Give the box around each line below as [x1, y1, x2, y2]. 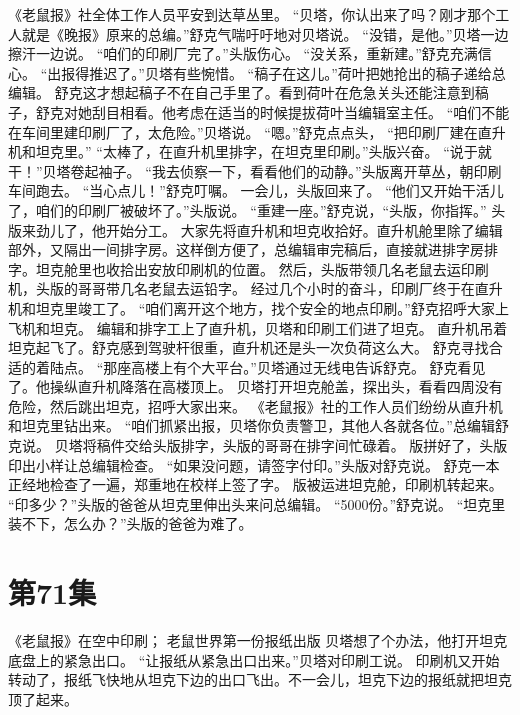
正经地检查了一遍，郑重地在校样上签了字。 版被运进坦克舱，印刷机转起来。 [8, 474, 503, 495]
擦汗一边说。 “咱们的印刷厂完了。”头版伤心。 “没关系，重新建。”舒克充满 [8, 43, 478, 64]
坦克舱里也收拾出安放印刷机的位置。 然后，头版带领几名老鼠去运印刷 [35, 258, 489, 279]
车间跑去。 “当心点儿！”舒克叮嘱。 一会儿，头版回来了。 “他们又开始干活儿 [8, 180, 504, 201]
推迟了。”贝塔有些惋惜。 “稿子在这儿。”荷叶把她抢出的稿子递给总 [89, 62, 506, 83]
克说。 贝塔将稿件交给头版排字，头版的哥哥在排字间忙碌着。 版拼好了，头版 [8, 435, 508, 456]
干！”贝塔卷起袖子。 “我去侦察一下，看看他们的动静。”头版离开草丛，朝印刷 [8, 160, 502, 181]
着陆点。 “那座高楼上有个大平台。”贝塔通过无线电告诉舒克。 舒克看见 [35, 356, 486, 377]
